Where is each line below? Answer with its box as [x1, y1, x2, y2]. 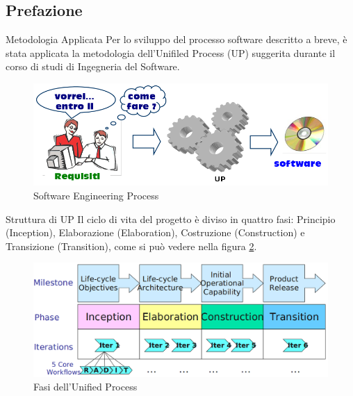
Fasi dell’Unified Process [33, 379, 138, 394]
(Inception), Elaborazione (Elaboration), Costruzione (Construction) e [6, 225, 305, 240]
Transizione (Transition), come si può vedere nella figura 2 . [6, 238, 257, 253]
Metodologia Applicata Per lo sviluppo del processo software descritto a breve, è [6, 32, 347, 47]
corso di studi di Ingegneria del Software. [6, 59, 180, 74]
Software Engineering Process [33, 188, 159, 202]
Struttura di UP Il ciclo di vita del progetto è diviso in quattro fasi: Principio [6, 211, 336, 226]
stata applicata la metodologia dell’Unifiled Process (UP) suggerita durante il [6, 45, 336, 60]
